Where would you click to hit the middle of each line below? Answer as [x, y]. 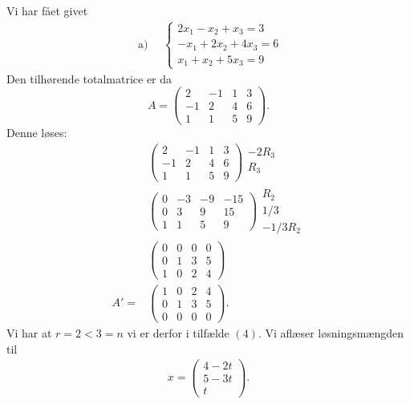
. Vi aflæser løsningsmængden [331, 333]
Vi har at [29, 333]
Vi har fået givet [47, 10]
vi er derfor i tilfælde [178, 333]
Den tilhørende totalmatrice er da [89, 78]
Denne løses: [37, 133]
